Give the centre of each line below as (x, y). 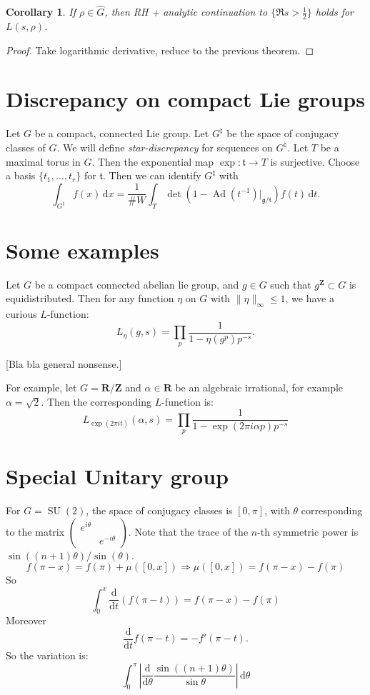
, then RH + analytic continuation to (186, 12)
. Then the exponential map (153, 161)
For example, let (41, 387)
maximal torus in (43, 161)
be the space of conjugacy (283, 133)
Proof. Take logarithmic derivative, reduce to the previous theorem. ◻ (160, 50)
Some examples (82, 250)
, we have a (310, 298)
